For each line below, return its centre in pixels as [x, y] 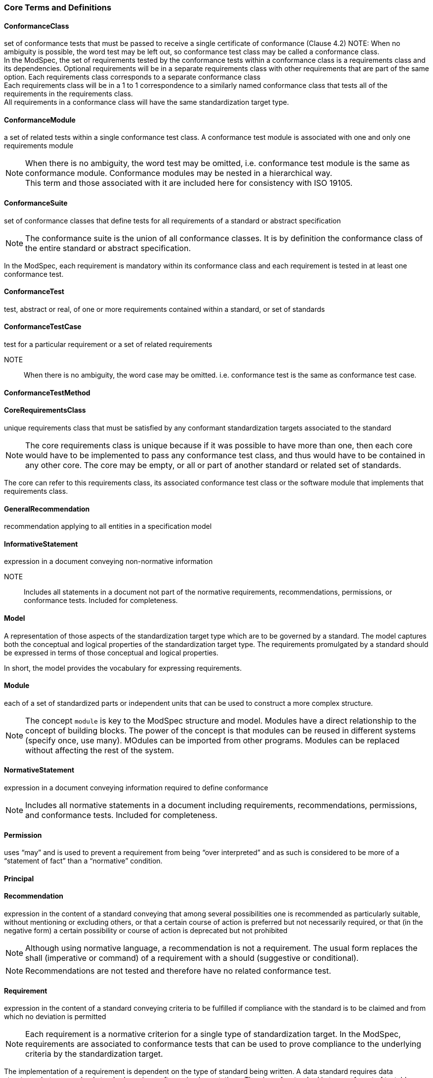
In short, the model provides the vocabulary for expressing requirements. [123, 668]
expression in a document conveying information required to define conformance [136, 788]
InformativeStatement [41, 544]
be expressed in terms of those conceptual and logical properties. [111, 652]
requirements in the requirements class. [68, 94]
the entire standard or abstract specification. [108, 248]
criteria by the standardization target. [94, 1054]
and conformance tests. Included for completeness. [121, 815]
